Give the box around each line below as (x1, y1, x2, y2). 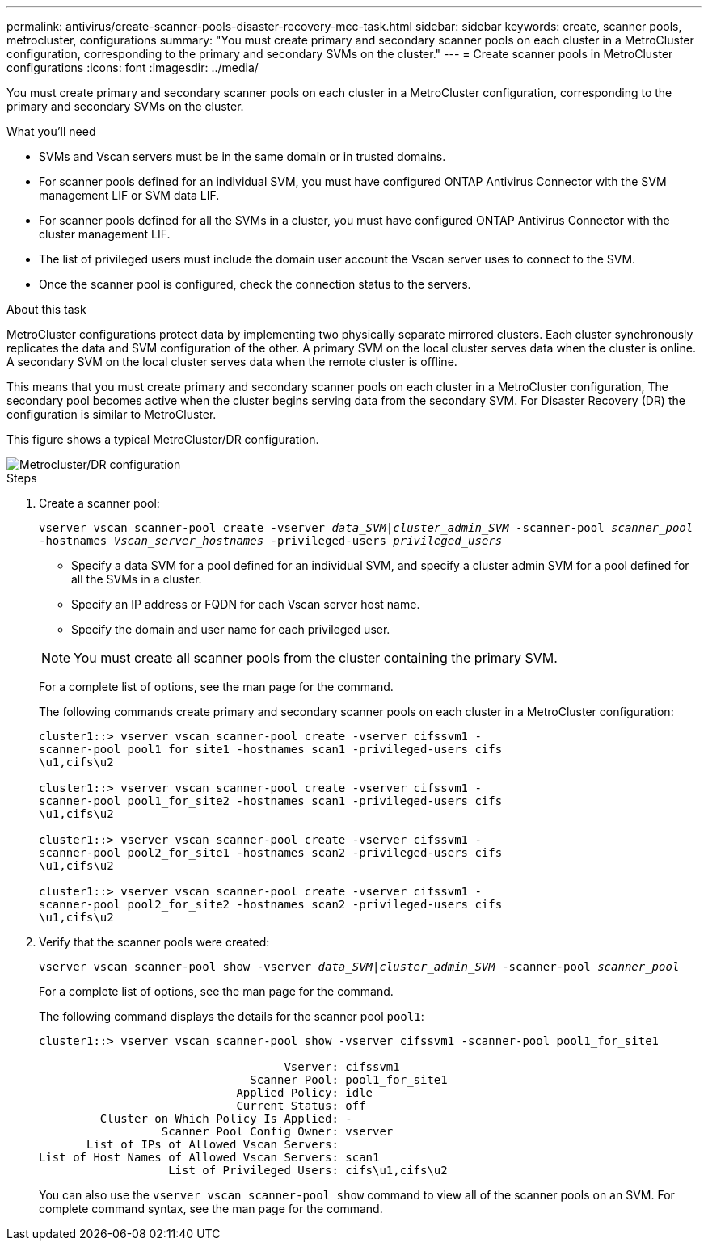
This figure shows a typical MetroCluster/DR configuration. (6, 432, 319, 446)
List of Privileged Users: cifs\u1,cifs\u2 (168, 1164, 448, 1177)
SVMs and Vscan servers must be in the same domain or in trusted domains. (39, 150, 446, 163)
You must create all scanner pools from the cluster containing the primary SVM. (74, 650, 558, 666)
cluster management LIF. (39, 227, 171, 241)
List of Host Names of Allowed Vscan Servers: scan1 (39, 1151, 380, 1164)
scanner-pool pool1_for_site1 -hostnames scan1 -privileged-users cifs (39, 743, 503, 756)
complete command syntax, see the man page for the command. (39, 1202, 383, 1215)
